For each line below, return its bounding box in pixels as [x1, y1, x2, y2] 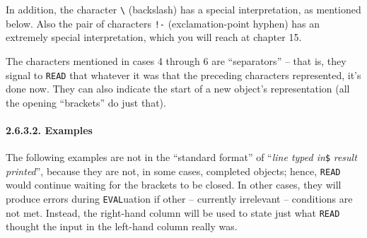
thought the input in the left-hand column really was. [6, 219, 238, 234]
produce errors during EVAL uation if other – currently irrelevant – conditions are [6, 191, 353, 206]
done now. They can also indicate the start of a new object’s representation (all [6, 81, 350, 96]
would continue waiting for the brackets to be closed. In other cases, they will [6, 177, 342, 192]
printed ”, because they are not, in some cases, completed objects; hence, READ [6, 163, 341, 178]
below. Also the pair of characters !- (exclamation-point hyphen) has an [6, 16, 320, 30]
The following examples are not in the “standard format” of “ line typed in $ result [6, 150, 357, 165]
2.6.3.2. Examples [6, 122, 93, 137]
